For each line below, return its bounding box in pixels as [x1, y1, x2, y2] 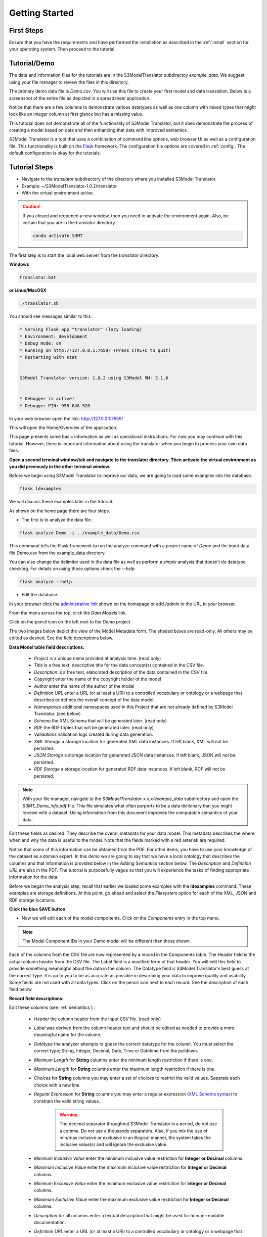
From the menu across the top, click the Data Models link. [9, 610, 127, 616]
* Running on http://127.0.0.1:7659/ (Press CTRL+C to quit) [19, 347, 171, 353]
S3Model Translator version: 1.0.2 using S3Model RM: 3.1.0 [19, 375, 169, 381]
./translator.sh [19, 301, 59, 306]
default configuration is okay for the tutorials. [9, 150, 101, 156]
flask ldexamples [19, 486, 62, 492]
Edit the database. [21, 592, 59, 598]
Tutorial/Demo [9, 59, 54, 68]
